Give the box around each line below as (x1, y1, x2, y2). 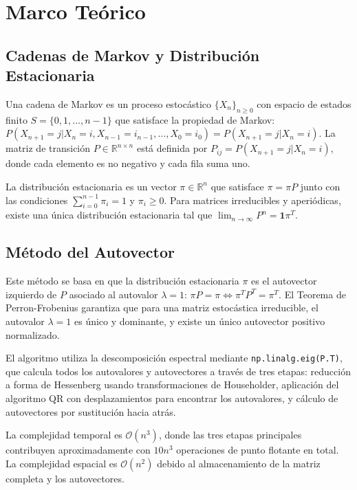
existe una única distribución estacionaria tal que (6, 208, 213, 222)
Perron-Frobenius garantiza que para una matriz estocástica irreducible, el (6, 300, 318, 315)
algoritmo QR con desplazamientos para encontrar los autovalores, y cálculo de (6, 390, 338, 405)
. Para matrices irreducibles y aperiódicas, (164, 192, 341, 207)
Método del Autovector (6, 241, 175, 263)
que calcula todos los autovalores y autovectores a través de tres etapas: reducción (6, 364, 351, 378)
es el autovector (251, 274, 317, 288)
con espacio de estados (257, 96, 351, 111)
